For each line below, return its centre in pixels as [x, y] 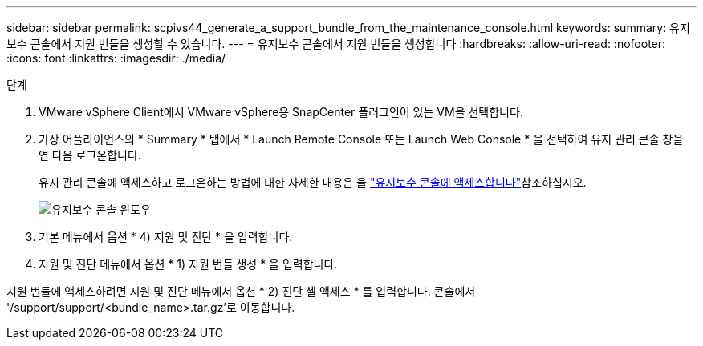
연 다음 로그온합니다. [90, 155]
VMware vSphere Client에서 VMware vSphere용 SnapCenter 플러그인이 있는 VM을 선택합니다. [281, 112]
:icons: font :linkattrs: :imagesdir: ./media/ [116, 58]
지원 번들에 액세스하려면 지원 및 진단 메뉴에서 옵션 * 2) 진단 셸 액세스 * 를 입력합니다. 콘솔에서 [241, 291]
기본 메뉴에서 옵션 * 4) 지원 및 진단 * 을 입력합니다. [166, 237]
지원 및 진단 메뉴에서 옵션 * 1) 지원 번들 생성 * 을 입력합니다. [188, 264]
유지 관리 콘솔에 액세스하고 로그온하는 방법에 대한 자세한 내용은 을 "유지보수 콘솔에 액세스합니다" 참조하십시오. [313, 182]
